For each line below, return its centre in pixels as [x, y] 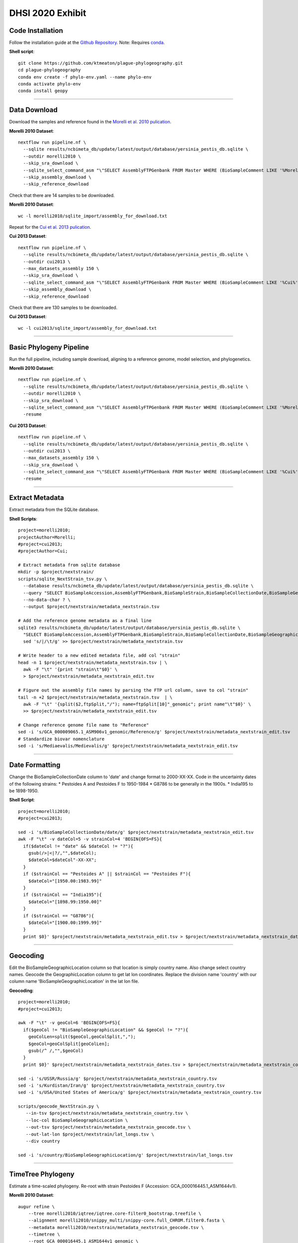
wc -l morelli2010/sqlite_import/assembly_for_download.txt [93, 216]
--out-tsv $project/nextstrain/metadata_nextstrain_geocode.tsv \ [108, 1127]
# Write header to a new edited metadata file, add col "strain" [99, 656]
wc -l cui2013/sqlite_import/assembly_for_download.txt [87, 328]
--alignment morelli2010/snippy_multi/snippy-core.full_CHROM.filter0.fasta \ [126, 1220]
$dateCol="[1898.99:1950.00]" [65, 902]
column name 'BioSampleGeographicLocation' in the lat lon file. [74, 981]
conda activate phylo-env [50, 84]
